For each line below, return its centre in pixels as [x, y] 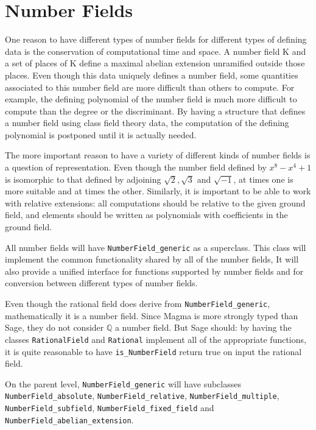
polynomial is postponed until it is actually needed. [101, 134]
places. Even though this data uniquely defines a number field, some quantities [152, 75]
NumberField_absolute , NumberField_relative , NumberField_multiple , [142, 396]
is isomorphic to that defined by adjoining [83, 179]
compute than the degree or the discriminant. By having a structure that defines [155, 111]
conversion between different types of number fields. [101, 283]
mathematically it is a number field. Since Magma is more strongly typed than [152, 315]
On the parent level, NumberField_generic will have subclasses [123, 383]
